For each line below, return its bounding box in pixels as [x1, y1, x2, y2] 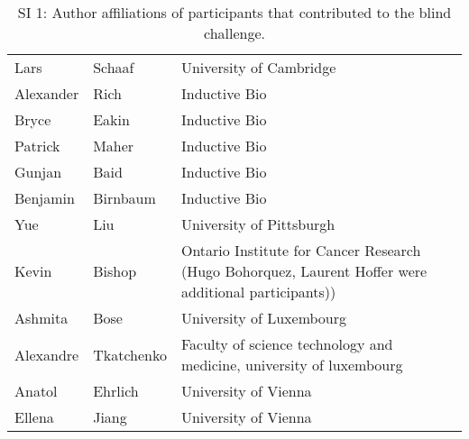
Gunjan [14, 161, 62, 182]
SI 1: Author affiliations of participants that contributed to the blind [17, 2, 452, 23]
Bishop [93, 261, 137, 281]
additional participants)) [180, 281, 336, 302]
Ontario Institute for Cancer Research [180, 240, 421, 261]
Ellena [14, 407, 54, 427]
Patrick [14, 135, 60, 156]
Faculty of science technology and [180, 334, 393, 354]
